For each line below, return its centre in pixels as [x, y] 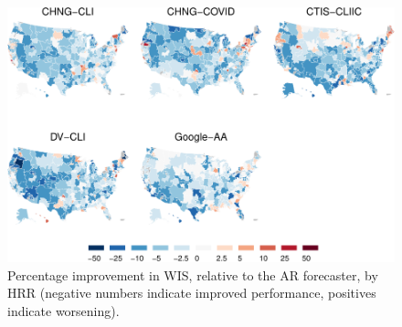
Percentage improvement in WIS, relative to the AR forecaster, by [193, 274]
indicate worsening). [63, 311]
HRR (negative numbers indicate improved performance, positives [192, 293]
